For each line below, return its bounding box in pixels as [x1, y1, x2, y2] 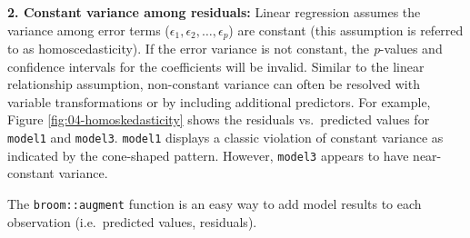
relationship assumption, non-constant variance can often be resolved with [7, 74, 420, 94]
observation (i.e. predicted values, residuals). [7, 212, 257, 231]
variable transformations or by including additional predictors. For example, [7, 92, 431, 111]
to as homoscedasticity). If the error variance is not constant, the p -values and [7, 39, 443, 58]
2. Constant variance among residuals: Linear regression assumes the [7, 3, 421, 21]
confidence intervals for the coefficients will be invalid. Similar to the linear [7, 56, 425, 75]
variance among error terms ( [7, 20, 170, 39]
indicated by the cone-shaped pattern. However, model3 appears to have [7, 145, 409, 164]
